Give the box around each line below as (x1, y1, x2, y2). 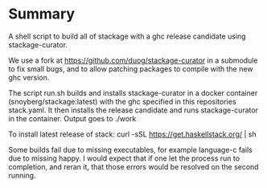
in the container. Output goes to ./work (8, 113, 137, 123)
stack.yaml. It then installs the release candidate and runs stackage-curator (8, 105, 259, 115)
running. (8, 170, 36, 180)
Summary (8, 5, 75, 23)
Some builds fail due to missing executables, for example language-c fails (8, 145, 253, 154)
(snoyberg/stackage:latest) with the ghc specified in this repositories (8, 96, 236, 106)
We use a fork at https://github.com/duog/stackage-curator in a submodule (8, 55, 259, 65)
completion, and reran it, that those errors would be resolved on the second (8, 161, 259, 171)
